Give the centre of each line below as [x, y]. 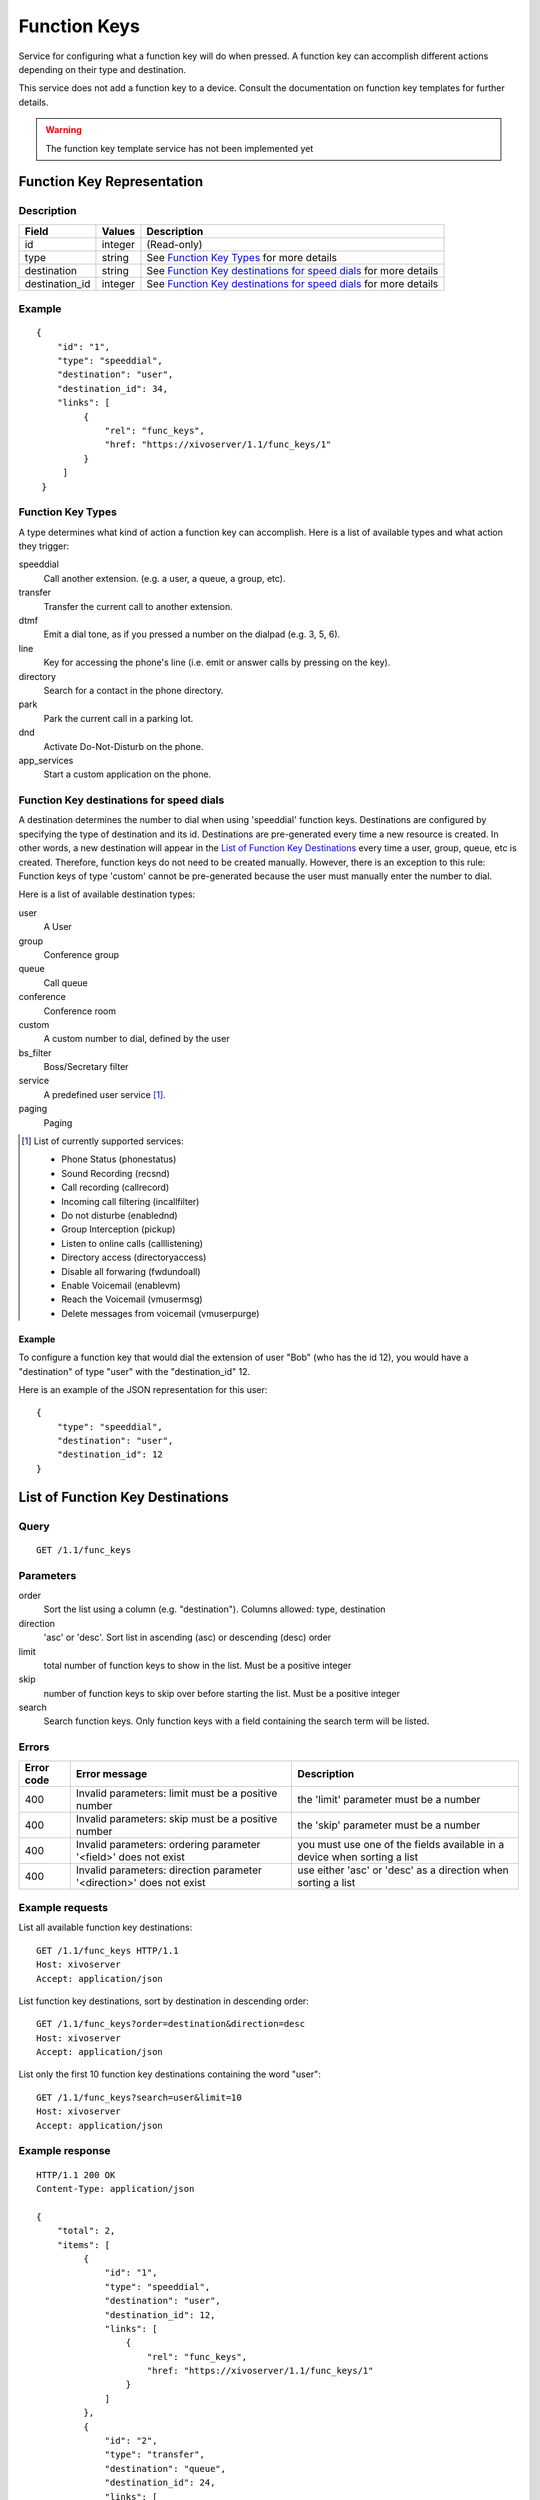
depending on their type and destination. [102, 69]
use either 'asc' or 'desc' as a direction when [403, 1870]
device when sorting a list [358, 1857]
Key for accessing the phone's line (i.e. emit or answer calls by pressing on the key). [217, 662]
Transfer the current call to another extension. [138, 606]
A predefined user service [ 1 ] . [105, 1094]
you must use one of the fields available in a [401, 1844]
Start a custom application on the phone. [127, 774]
